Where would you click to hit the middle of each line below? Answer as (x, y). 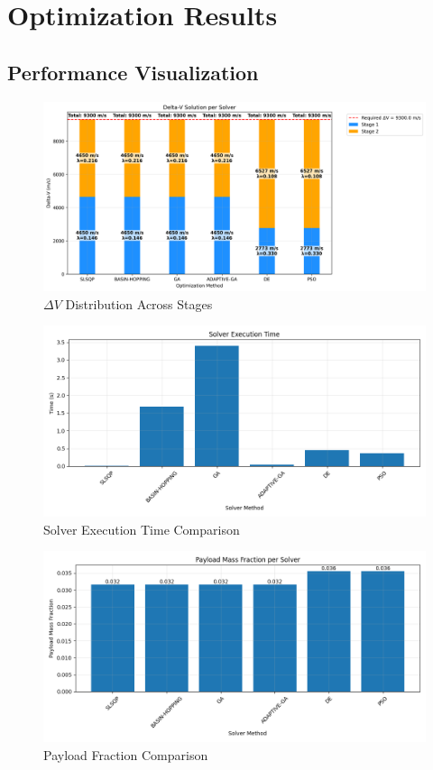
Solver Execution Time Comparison (142, 529)
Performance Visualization (133, 72)
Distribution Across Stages (139, 303)
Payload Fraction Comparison (126, 754)
